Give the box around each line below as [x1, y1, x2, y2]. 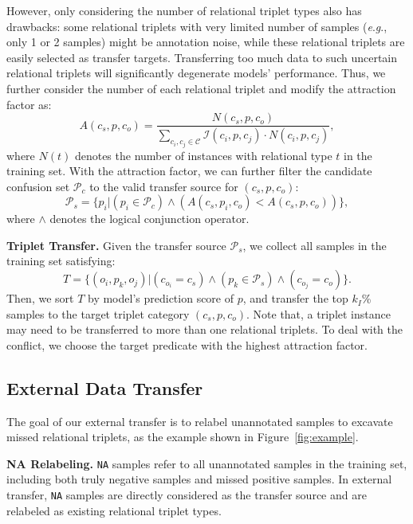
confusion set [6, 178, 70, 194]
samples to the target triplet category [6, 305, 190, 322]
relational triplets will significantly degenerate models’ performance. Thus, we [6, 65, 386, 81]
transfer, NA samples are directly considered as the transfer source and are [6, 487, 367, 503]
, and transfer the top [242, 290, 348, 307]
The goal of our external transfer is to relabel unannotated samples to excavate [6, 413, 393, 429]
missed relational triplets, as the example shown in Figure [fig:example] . [6, 428, 359, 445]
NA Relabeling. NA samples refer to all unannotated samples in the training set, [6, 455, 407, 471]
